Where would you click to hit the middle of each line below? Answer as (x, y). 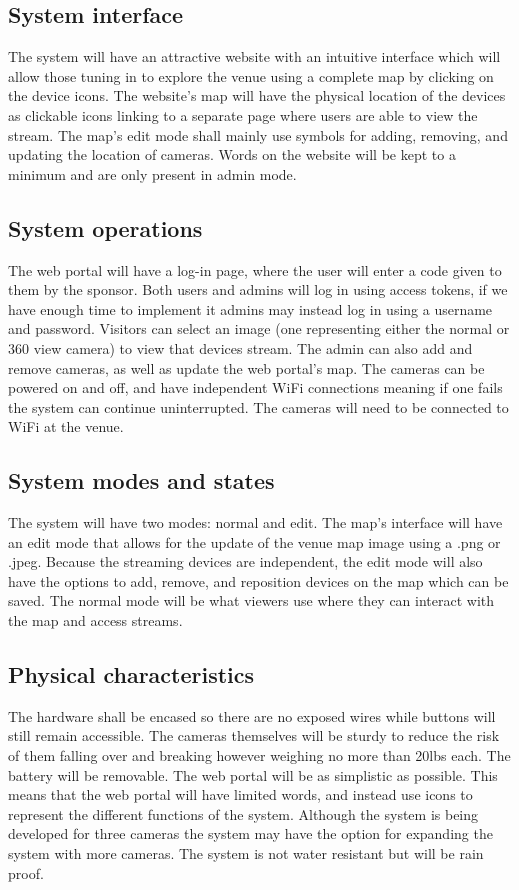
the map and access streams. (95, 620)
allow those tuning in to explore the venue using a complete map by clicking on (251, 75)
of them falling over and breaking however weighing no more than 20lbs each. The (259, 755)
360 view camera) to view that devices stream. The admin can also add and (240, 347)
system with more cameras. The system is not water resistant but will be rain (246, 853)
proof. (26, 872)
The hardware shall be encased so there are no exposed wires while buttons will (252, 715)
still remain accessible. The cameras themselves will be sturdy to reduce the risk (254, 735)
